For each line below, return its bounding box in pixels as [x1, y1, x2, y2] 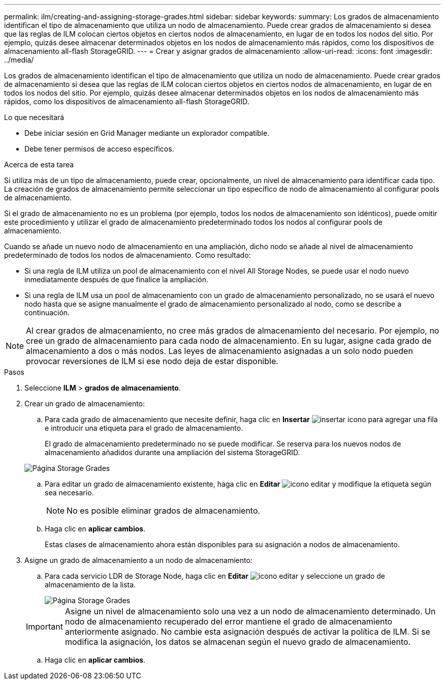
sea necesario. [45, 488, 94, 497]
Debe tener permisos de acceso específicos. [24, 144, 174, 153]
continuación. [24, 308, 70, 317]
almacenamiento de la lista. [45, 580, 136, 589]
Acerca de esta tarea [4, 160, 74, 169]
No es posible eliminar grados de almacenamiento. [67, 505, 261, 516]
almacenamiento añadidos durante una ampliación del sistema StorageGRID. [45, 448, 300, 457]
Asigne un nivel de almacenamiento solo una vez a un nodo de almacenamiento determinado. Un [65, 606, 436, 616]
